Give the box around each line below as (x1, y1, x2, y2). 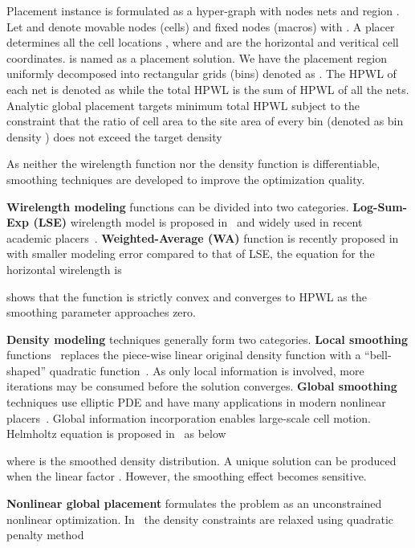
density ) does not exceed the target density (6, 128, 222, 145)
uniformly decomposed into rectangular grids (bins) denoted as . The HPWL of (6, 65, 397, 82)
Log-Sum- (352, 198, 408, 215)
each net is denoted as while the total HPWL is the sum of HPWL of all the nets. (6, 80, 409, 97)
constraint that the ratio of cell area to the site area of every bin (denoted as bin (6, 112, 404, 129)
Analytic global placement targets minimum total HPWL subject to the (6, 96, 360, 113)
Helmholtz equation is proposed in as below (6, 425, 226, 442)
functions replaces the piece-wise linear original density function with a (6, 346, 361, 363)
